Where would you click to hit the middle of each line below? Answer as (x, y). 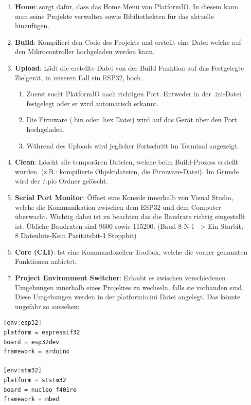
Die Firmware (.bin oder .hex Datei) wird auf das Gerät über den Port (132, 120)
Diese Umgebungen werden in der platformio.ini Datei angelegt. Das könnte (128, 297)
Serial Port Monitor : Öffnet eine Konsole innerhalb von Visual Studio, (124, 197)
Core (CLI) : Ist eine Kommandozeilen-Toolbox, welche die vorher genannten (131, 251)
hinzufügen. (32, 26)
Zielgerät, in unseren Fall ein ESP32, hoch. (79, 77)
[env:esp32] (23, 323)
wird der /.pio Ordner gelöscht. (61, 181)
